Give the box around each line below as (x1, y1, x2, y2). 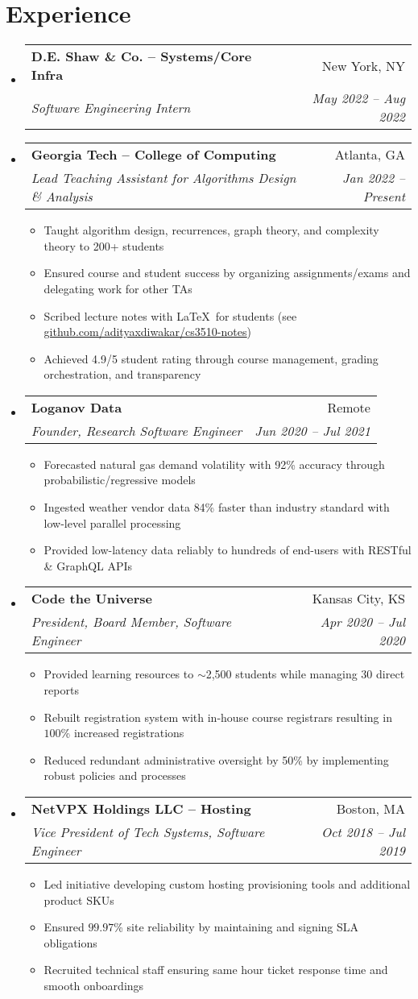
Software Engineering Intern (31, 97, 191, 117)
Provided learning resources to (43, 665, 194, 682)
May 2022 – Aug (312, 89, 405, 108)
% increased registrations (60, 724, 184, 741)
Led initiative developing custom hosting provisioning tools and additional (43, 876, 411, 892)
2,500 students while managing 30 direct (205, 665, 405, 682)
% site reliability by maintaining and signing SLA (114, 918, 359, 935)
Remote (327, 397, 370, 417)
